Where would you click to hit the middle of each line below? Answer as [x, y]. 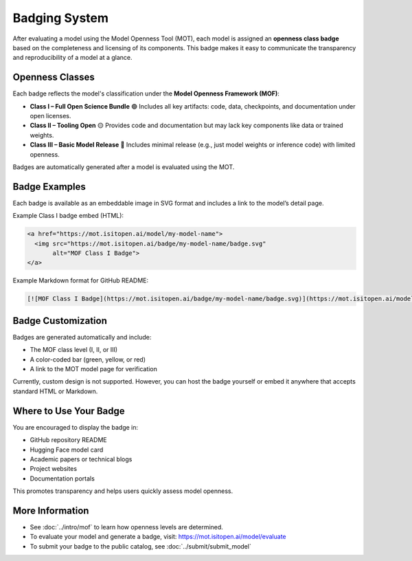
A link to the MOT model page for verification [94, 369]
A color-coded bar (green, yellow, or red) [88, 359]
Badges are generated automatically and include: [82, 337]
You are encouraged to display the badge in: [76, 427]
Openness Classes [54, 77]
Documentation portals [62, 478]
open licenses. [50, 116]
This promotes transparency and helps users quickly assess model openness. [123, 491]
